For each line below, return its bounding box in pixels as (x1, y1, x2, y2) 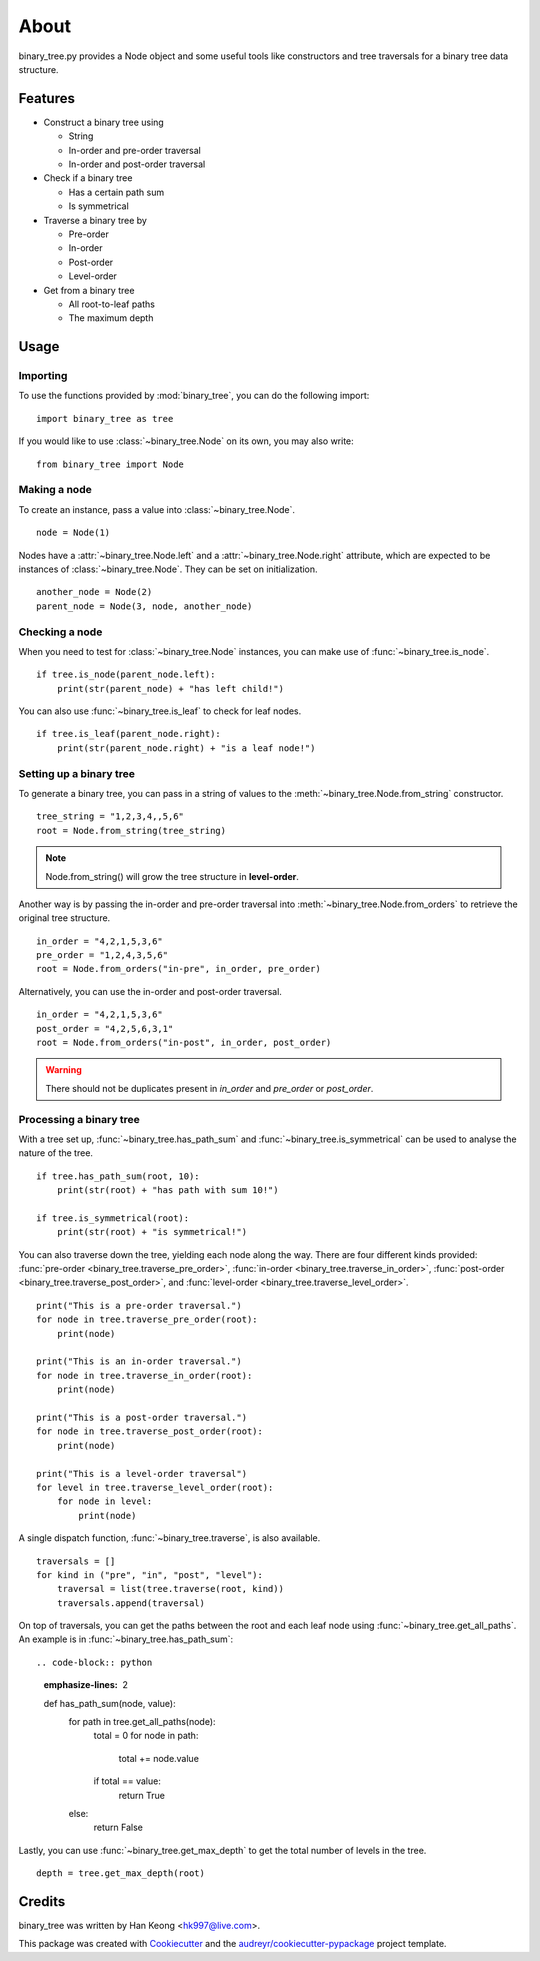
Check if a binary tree (43, 172, 133, 184)
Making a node (18, 483, 92, 497)
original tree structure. (18, 912, 111, 924)
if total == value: (93, 1775, 162, 1787)
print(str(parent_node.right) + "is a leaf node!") (56, 742, 316, 754)
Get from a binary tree (43, 284, 135, 296)
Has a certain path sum (68, 186, 165, 198)
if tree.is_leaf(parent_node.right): (36, 728, 222, 740)
